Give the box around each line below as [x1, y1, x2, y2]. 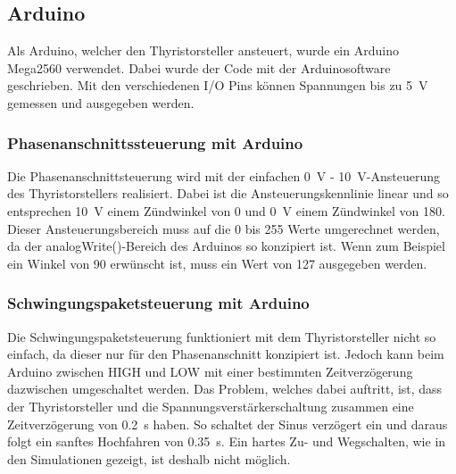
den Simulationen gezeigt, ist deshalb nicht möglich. [7, 449, 291, 468]
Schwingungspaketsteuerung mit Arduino [7, 292, 310, 314]
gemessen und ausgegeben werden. [7, 93, 195, 112]
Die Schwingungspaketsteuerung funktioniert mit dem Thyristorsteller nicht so [7, 327, 436, 345]
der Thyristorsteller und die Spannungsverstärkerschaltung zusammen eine [7, 396, 414, 415]
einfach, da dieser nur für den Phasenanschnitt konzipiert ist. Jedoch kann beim [7, 345, 444, 363]
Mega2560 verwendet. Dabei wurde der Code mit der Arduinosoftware [7, 58, 391, 77]
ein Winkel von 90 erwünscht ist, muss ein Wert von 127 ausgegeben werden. [7, 254, 427, 272]
